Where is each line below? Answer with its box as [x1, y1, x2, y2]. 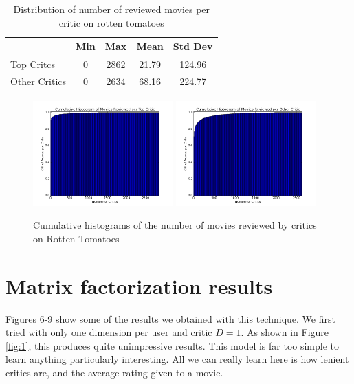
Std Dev [173, 39, 213, 54]
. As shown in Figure [241, 325, 329, 339]
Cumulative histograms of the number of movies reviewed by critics [33, 218, 317, 232]
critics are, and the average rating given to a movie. [5, 365, 223, 379]
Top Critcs [10, 57, 56, 71]
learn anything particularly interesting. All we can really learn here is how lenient [5, 352, 349, 366]
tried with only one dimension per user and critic [5, 325, 212, 339]
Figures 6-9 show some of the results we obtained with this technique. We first [5, 311, 335, 326]
